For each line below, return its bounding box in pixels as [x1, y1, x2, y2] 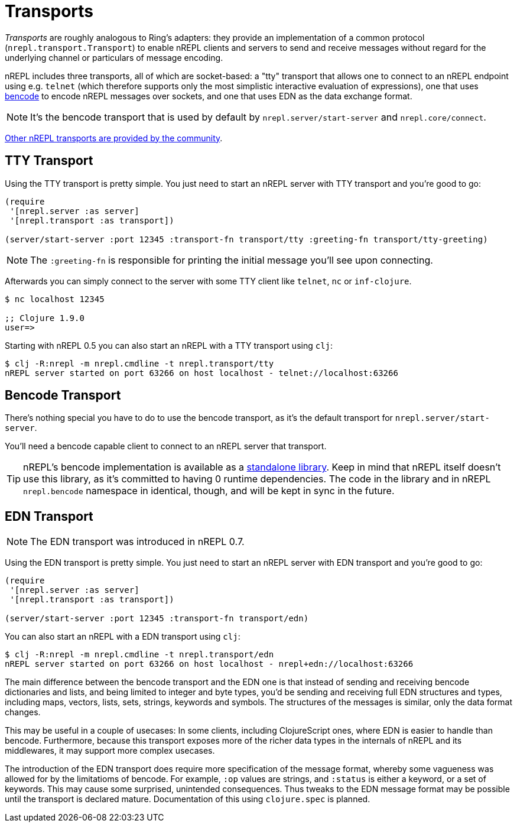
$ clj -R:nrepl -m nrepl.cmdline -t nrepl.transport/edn [5, 650, 274, 660]
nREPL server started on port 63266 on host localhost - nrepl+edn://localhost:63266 [5, 659, 414, 669]
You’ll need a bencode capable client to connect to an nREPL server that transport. [5, 441, 327, 452]
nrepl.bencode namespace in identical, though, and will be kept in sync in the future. [23, 485, 395, 497]
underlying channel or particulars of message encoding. [5, 52, 223, 63]
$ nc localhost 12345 [5, 294, 105, 304]
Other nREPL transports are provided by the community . [5, 132, 223, 143]
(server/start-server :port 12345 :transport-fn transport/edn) [5, 614, 309, 624]
